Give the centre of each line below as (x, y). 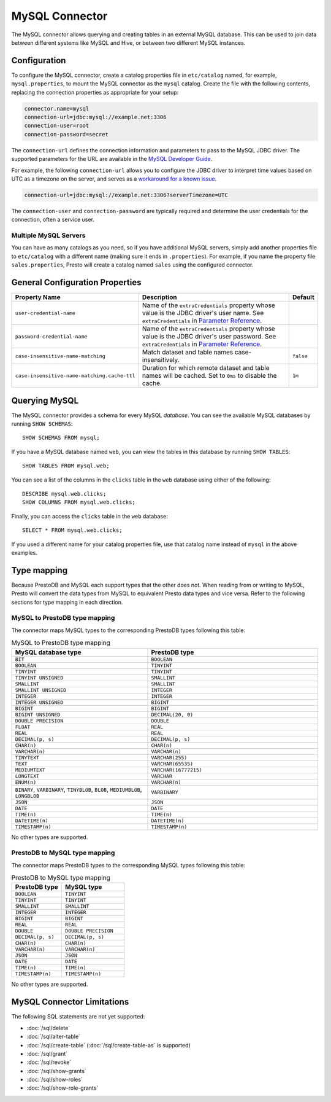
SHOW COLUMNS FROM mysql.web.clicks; (79, 502)
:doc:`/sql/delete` (48, 1028)
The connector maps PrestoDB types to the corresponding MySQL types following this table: (128, 865)
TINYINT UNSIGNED (39, 678)
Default (303, 297)
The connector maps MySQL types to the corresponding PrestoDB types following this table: (128, 630)
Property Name (38, 297)
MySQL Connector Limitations (70, 1002)
